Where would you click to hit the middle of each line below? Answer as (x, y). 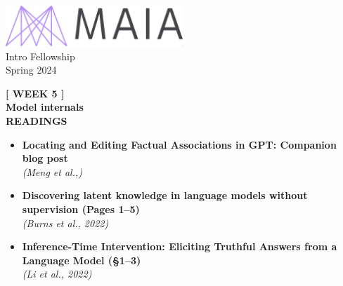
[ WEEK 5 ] (35, 93)
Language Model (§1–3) (82, 260)
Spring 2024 (31, 70)
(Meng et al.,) (52, 171)
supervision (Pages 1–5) (81, 209)
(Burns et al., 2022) (65, 223)
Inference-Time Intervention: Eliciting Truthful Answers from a (180, 246)
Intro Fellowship (40, 56)
